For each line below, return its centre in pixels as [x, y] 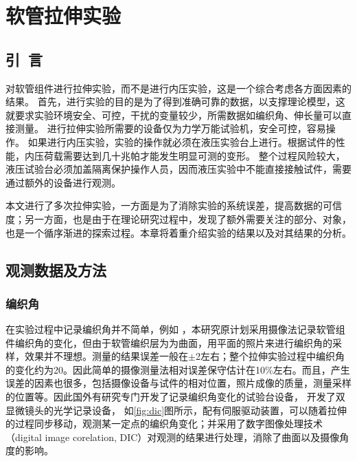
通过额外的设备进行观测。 [63, 182]
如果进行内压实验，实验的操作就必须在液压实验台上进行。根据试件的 [182, 141]
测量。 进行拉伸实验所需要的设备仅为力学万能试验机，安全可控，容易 [170, 128]
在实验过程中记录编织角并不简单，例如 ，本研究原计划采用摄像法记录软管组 [175, 329]
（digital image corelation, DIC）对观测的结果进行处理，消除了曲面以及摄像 [173, 437]
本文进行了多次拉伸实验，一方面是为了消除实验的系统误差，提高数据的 [164, 205]
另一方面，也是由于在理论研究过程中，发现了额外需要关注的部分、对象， [188, 218]
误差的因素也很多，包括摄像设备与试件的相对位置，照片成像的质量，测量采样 [178, 383]
